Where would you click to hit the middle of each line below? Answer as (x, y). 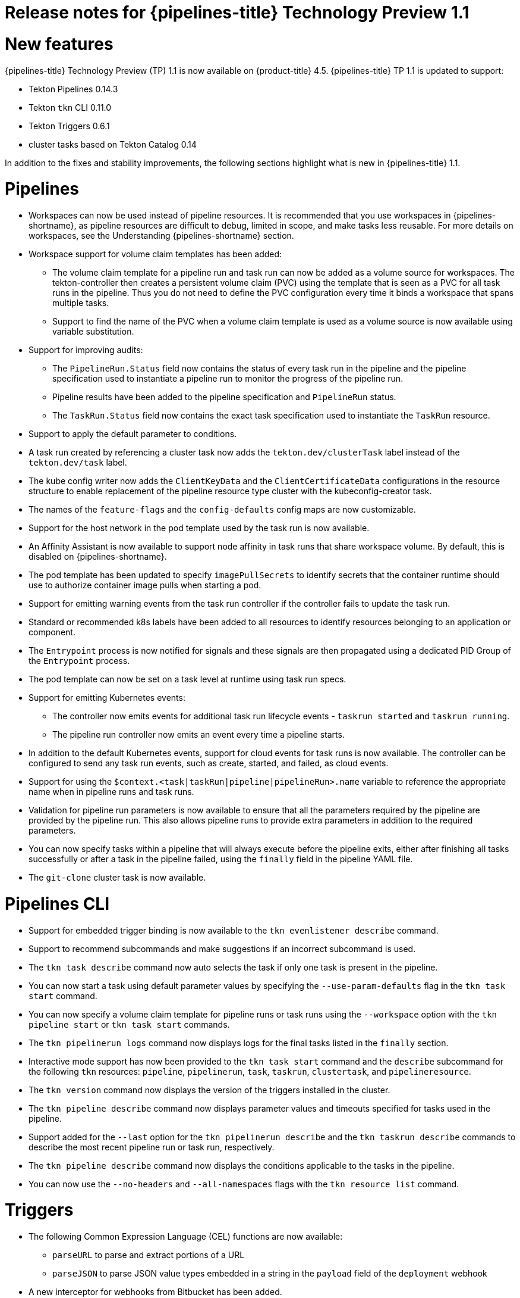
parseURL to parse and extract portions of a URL (149, 1255)
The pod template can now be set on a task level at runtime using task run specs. (187, 679)
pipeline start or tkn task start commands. (129, 1024)
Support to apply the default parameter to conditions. (133, 434)
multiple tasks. (81, 303)
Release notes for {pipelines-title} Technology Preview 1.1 (237, 13)
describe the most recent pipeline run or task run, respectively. (152, 1147)
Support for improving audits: (86, 350)
